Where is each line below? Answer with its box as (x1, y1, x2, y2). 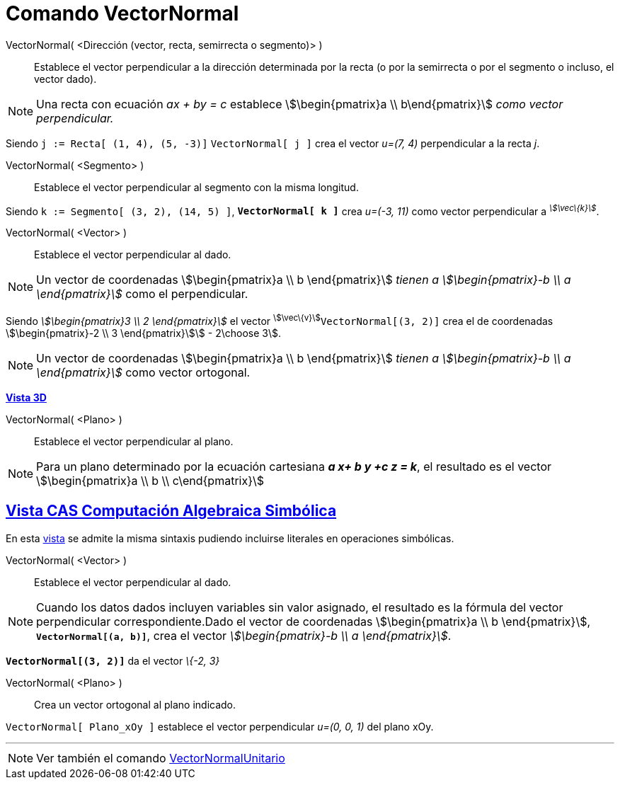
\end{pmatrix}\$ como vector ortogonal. (36, 365, 251, 380)
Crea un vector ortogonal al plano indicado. (34, 698, 236, 711)
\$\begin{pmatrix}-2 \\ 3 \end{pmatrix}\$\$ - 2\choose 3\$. (6, 327, 281, 340)
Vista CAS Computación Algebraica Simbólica (6, 502, 337, 520)
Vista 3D (6, 391, 47, 404)
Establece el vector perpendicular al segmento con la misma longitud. (34, 181, 359, 193)
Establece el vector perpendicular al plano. (34, 435, 234, 448)
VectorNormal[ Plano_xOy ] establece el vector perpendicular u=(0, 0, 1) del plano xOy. (6, 720, 434, 733)
